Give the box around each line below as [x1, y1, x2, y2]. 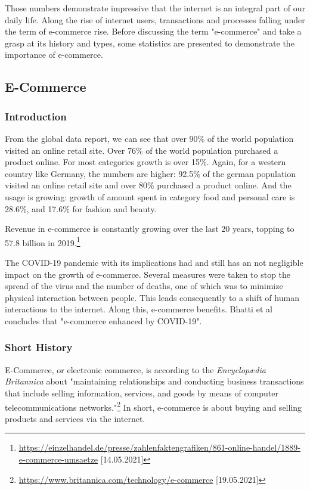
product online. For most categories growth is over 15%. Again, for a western [5, 156, 286, 168]
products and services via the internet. [5, 412, 145, 424]
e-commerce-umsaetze [18, 452, 98, 465]
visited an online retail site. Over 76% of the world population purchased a [5, 144, 278, 156]
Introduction [5, 108, 67, 123]
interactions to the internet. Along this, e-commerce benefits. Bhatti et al [5, 303, 272, 315]
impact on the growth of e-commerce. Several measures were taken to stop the [5, 268, 291, 280]
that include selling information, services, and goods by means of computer [5, 386, 279, 399]
